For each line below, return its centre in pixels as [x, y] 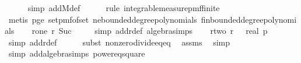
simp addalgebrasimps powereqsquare [77, 53]
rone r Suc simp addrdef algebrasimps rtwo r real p [150, 31]
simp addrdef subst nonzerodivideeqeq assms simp [119, 42]
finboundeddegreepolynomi [249, 19]
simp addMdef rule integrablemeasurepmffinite [124, 8]
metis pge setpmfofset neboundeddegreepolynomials [103, 19]
